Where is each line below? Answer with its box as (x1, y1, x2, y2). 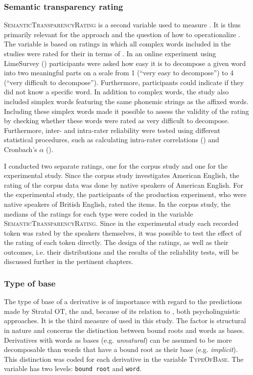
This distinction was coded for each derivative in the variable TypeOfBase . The (4, 353, 244, 364)
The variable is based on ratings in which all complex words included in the (4, 39, 231, 49)
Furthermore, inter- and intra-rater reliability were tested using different (4, 125, 221, 135)
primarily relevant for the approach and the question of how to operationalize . (4, 29, 240, 39)
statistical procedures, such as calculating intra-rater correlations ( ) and (4, 134, 219, 145)
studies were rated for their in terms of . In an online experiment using (4, 48, 216, 58)
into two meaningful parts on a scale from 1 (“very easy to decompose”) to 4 (4, 67, 234, 78)
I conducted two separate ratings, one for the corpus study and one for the (4, 160, 228, 171)
